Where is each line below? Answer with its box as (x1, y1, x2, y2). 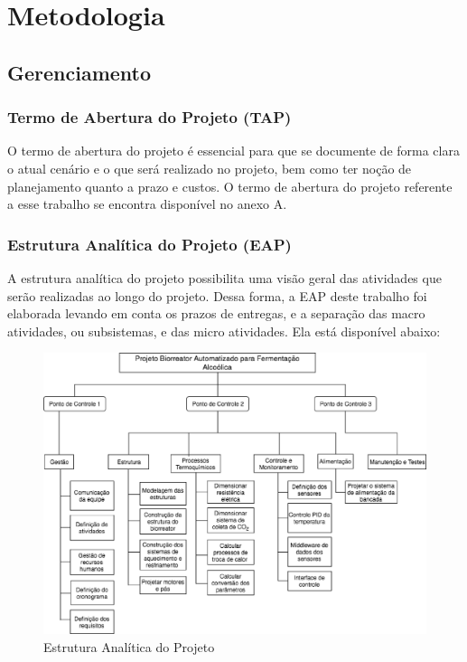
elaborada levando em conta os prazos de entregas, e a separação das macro (7, 304, 425, 323)
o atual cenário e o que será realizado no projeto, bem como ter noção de (7, 158, 412, 177)
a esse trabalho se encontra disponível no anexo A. (7, 194, 287, 213)
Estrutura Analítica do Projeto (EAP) (7, 232, 292, 255)
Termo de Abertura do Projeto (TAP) (7, 106, 292, 128)
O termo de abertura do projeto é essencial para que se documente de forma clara (7, 141, 460, 160)
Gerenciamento (7, 58, 152, 86)
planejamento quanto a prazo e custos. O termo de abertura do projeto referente (7, 176, 453, 195)
